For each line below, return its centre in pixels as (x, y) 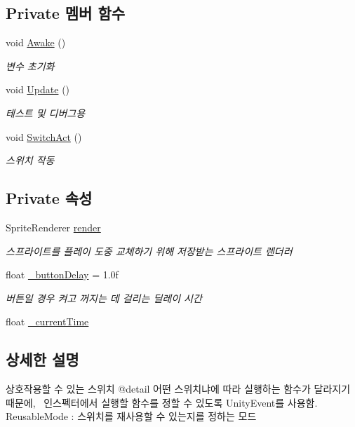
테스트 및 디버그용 (46, 113)
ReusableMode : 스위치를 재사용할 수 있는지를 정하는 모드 (131, 416)
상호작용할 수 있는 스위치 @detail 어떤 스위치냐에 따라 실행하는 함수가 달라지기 (178, 389)
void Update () (38, 89)
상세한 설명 (42, 359)
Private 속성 (49, 198)
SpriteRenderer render (53, 227)
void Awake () (36, 42)
